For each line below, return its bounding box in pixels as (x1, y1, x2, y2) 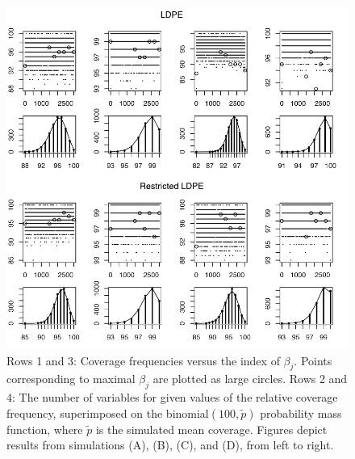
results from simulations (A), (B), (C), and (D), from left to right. (6, 436, 334, 453)
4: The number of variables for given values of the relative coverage (6, 389, 338, 406)
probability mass (260, 404, 342, 421)
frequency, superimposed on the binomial (6, 404, 209, 421)
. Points (294, 352, 332, 368)
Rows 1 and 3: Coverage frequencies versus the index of (6, 352, 280, 368)
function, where (6, 420, 83, 437)
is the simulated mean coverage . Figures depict (95, 420, 328, 437)
